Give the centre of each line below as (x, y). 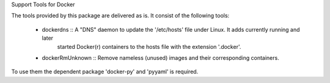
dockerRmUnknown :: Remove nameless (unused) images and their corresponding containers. (160, 57)
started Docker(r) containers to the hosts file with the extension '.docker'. (149, 46)
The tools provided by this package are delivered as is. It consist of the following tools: (120, 16)
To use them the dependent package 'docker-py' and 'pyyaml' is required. (105, 72)
